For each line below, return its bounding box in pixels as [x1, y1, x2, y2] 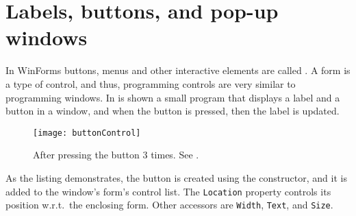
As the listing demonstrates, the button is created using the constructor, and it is [5, 170, 347, 184]
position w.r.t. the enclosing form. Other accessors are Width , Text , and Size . [5, 197, 333, 212]
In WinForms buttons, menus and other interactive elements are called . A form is [5, 63, 351, 77]
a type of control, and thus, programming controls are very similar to [5, 76, 296, 91]
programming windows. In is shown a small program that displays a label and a [5, 90, 340, 104]
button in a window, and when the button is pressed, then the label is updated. [5, 104, 340, 118]
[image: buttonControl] [33, 128, 141, 138]
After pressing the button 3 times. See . [33, 147, 199, 162]
